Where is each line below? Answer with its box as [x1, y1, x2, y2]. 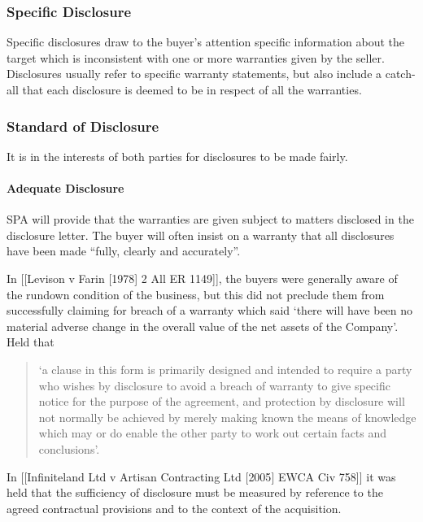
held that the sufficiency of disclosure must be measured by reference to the [7, 484, 383, 501]
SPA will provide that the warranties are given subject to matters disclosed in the [7, 211, 414, 228]
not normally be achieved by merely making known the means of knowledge [38, 408, 416, 425]
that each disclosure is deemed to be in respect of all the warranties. [22, 81, 362, 98]
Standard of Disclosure [7, 115, 159, 136]
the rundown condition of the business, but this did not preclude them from [7, 285, 385, 302]
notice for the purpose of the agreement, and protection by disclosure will [38, 393, 405, 410]
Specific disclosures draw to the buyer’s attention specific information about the [7, 33, 405, 50]
